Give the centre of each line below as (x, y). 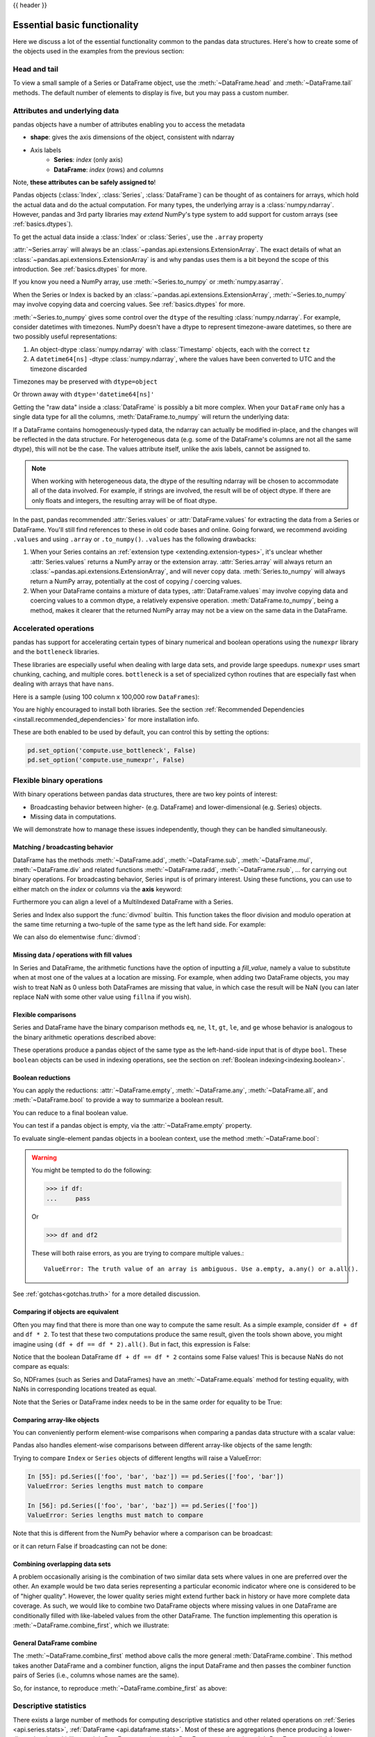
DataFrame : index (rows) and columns (109, 170)
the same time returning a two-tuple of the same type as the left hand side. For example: (140, 925)
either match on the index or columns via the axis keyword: (98, 889)
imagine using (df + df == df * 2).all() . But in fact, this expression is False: (132, 1344)
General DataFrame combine (55, 1643)
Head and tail (36, 69)
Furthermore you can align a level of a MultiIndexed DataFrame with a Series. (123, 902)
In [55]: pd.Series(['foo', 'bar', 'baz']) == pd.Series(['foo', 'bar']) (156, 1476)
